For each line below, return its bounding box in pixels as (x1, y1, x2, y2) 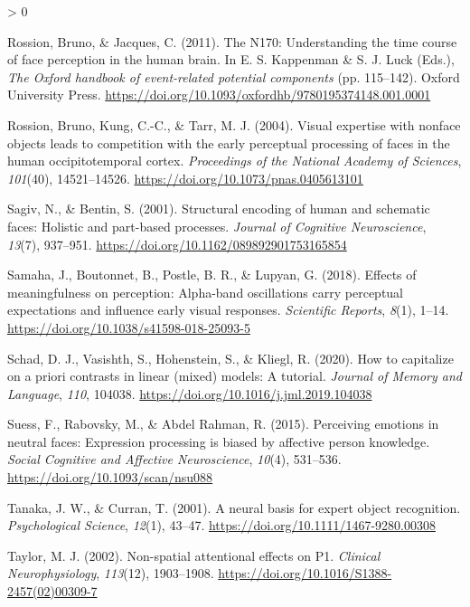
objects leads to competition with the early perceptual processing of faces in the (7, 133, 450, 152)
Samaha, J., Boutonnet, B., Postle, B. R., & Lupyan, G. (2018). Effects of (7, 265, 417, 284)
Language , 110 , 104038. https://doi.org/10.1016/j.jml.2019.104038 (7, 384, 372, 403)
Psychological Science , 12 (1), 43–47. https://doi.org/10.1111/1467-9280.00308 (7, 516, 436, 535)
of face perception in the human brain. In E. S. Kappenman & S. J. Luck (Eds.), (7, 50, 455, 69)
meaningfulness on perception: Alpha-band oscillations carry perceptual (7, 282, 404, 301)
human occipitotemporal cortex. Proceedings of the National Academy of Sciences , (7, 151, 462, 170)
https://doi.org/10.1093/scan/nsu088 (7, 468, 213, 487)
